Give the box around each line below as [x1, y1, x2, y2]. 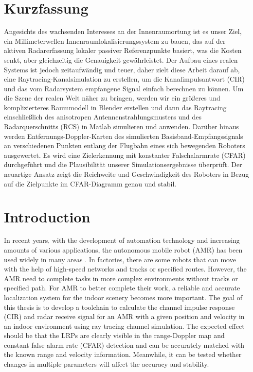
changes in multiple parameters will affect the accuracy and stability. [4, 359, 209, 369]
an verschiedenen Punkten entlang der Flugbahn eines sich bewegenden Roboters [4, 140, 245, 151]
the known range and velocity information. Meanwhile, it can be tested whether [4, 349, 242, 359]
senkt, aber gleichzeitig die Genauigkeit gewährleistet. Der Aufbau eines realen [4, 54, 238, 65]
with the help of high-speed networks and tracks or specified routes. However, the [4, 264, 247, 274]
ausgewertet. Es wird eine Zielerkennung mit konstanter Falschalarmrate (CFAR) [4, 150, 246, 160]
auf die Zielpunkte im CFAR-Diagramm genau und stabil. [4, 178, 177, 188]
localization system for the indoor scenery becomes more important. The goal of [4, 292, 243, 302]
